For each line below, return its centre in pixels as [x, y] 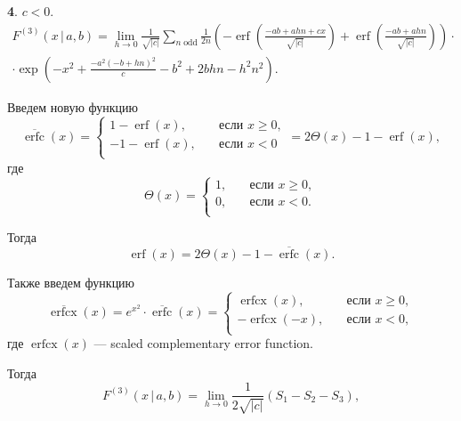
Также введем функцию [71, 282]
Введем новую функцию [73, 106]
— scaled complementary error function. [203, 343]
